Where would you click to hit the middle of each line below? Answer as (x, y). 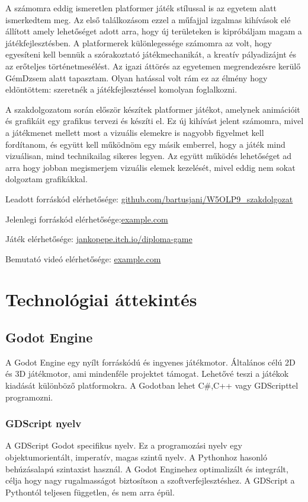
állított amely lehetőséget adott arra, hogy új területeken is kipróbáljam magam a (154, 31)
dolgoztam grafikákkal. (46, 179)
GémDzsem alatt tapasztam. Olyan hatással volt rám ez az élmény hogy (137, 77)
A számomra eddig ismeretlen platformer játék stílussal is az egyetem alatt (141, 8)
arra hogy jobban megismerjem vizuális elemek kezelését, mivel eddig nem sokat (150, 167)
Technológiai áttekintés (101, 299)
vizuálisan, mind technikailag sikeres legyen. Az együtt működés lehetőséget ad (148, 156)
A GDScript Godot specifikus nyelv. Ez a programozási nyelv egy (124, 445)
